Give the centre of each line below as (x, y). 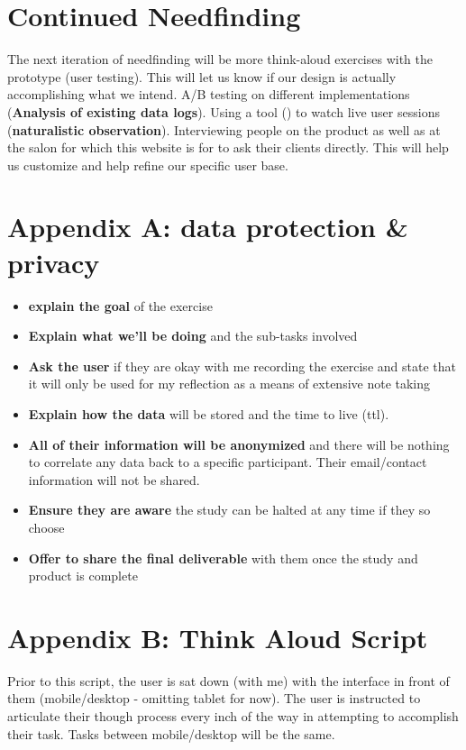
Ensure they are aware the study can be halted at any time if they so (229, 510)
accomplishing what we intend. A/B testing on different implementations (209, 94)
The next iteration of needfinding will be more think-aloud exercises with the (220, 59)
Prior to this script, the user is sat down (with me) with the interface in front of (228, 680)
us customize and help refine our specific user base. (148, 165)
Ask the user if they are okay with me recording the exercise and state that (242, 366)
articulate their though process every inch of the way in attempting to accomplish (233, 716)
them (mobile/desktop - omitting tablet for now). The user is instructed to (214, 698)
